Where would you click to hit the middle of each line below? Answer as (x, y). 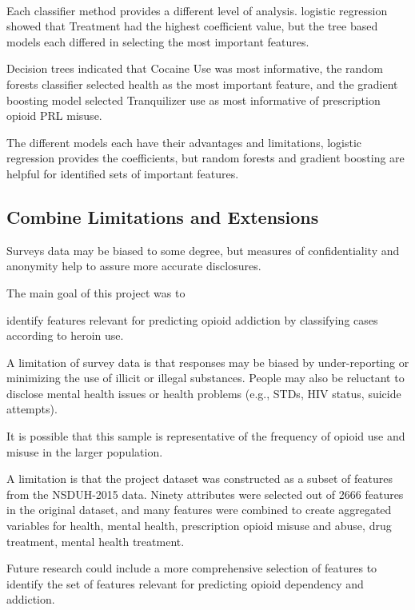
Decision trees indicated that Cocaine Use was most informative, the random (195, 68)
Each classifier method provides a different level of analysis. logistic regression (197, 10)
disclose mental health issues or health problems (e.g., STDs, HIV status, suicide (204, 393)
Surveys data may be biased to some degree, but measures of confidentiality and (203, 250)
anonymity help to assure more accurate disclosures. (134, 266)
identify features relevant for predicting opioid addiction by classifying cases (192, 319)
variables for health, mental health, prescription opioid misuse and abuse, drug (199, 526)
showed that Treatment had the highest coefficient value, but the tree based (192, 26)
